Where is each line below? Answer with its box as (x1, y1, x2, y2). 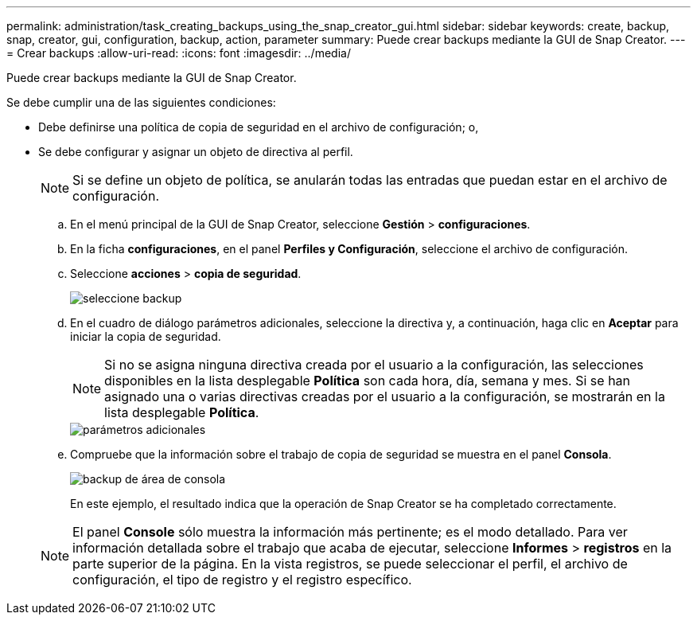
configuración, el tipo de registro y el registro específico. (72, 572, 412, 588)
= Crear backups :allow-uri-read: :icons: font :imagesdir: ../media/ (6, 46, 351, 60)
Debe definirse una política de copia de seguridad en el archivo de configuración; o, (38, 120, 479, 134)
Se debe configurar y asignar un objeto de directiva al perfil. (38, 145, 353, 158)
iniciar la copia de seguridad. (70, 330, 221, 343)
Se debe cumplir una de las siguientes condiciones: (6, 96, 276, 109)
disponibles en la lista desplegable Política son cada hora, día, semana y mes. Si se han (104, 373, 631, 389)
